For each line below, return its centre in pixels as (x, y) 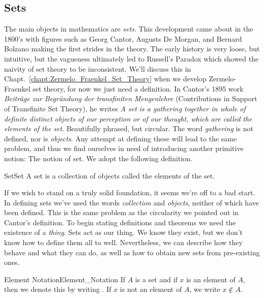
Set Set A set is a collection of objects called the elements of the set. (110, 175)
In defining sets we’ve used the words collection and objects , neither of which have (131, 202)
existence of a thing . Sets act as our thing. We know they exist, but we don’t (124, 232)
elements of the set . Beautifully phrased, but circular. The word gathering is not (129, 128)
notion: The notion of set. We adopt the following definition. (98, 158)
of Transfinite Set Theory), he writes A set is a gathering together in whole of (125, 108)
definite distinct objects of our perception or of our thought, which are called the (128, 118)
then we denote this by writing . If (58, 289)
